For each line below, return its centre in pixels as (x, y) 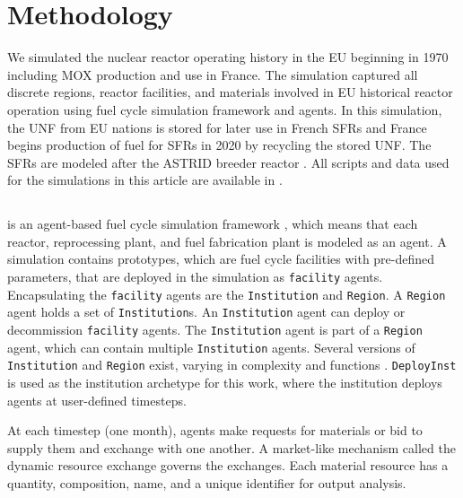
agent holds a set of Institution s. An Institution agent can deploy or (206, 312)
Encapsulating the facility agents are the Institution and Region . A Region (227, 294)
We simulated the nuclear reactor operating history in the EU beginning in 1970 (228, 57)
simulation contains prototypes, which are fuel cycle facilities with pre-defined (221, 259)
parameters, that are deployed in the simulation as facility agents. (195, 277)
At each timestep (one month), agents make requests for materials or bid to (215, 430)
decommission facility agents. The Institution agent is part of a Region (215, 330)
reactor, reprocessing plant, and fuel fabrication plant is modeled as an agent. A (227, 241)
